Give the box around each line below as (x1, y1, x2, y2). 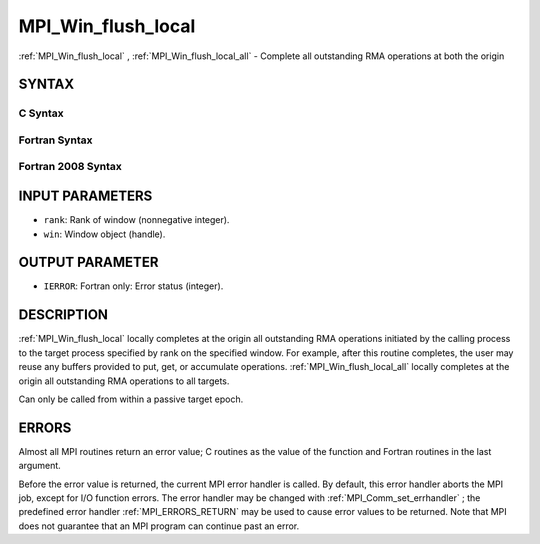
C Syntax (18, 106, 64, 120)
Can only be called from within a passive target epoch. (18, 393, 244, 405)
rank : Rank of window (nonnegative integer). (43, 214, 230, 226)
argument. (18, 460, 62, 472)
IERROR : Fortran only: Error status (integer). (43, 280, 224, 292)
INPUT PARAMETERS (18, 188, 153, 205)
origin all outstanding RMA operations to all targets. (18, 375, 230, 387)
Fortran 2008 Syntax (18, 160, 122, 174)
